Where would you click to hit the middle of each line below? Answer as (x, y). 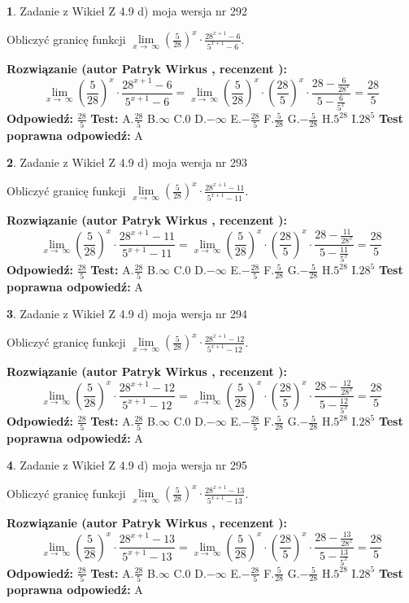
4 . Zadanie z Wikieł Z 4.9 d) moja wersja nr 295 (127, 465)
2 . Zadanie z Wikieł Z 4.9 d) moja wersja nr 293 (127, 162)
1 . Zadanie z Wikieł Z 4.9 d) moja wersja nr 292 (127, 11)
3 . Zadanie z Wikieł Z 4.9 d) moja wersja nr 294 (127, 314)
